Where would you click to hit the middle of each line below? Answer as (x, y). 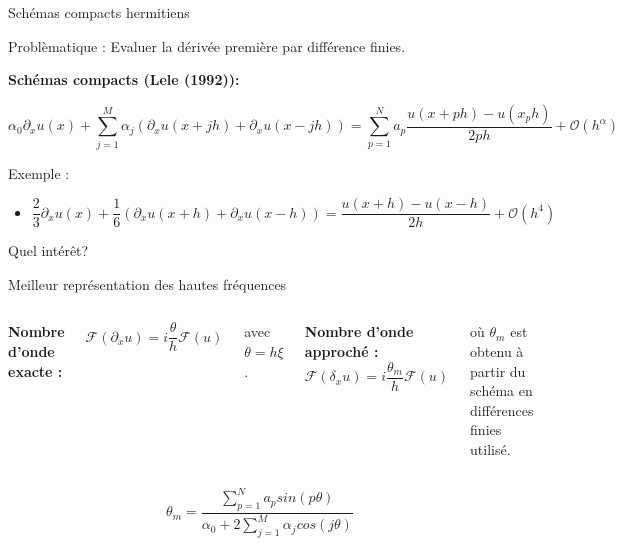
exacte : (35, 370)
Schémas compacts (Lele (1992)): (124, 79)
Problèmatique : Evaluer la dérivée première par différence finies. (207, 45)
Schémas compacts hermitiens (99, 12)
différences (502, 409)
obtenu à (497, 350)
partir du (498, 370)
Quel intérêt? (48, 250)
